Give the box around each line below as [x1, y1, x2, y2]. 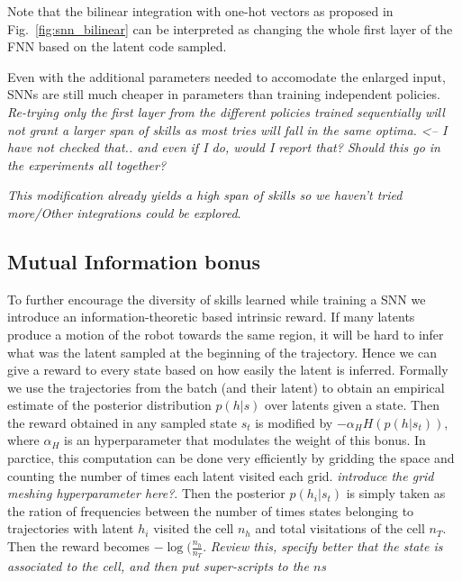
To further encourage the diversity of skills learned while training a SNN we [7, 289, 426, 308]
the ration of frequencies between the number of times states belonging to [7, 501, 414, 520]
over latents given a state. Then [265, 395, 439, 414]
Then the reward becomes [7, 537, 150, 556]
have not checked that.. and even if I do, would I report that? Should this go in [7, 138, 440, 157]
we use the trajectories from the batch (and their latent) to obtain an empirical [7, 377, 445, 396]
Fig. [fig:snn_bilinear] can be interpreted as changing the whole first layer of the [7, 19, 453, 38]
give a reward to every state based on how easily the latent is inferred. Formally [7, 360, 448, 379]
